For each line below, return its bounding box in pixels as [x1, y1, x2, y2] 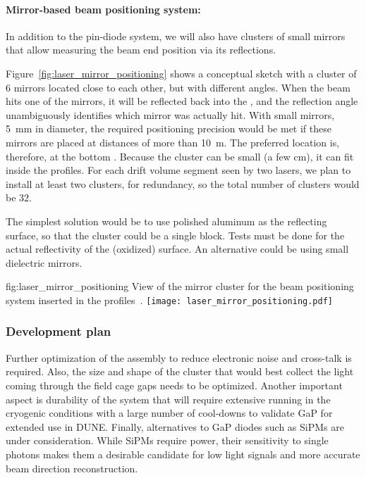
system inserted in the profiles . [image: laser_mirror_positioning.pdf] [6, 292, 333, 307]
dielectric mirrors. [6, 255, 83, 270]
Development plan [6, 322, 111, 340]
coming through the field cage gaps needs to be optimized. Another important [6, 377, 343, 392]
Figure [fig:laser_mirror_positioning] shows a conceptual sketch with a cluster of [6, 65, 357, 80]
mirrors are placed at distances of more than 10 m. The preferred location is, [6, 134, 340, 149]
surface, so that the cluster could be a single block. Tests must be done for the [6, 227, 345, 242]
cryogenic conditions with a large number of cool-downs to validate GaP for [6, 405, 333, 420]
